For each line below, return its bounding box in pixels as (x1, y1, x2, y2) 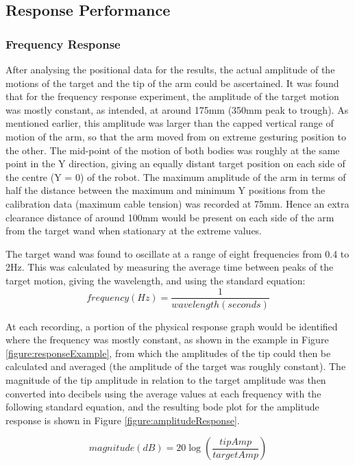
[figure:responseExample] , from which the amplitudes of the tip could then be (5, 345, 331, 360)
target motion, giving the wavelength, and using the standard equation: (5, 273, 306, 287)
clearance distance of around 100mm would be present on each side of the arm (5, 210, 334, 224)
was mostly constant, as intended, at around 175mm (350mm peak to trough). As (5, 102, 349, 116)
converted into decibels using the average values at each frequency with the (5, 386, 321, 400)
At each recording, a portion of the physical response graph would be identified (5, 319, 338, 333)
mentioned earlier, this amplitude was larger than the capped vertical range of (5, 116, 334, 130)
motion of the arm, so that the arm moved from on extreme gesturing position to (5, 129, 347, 143)
